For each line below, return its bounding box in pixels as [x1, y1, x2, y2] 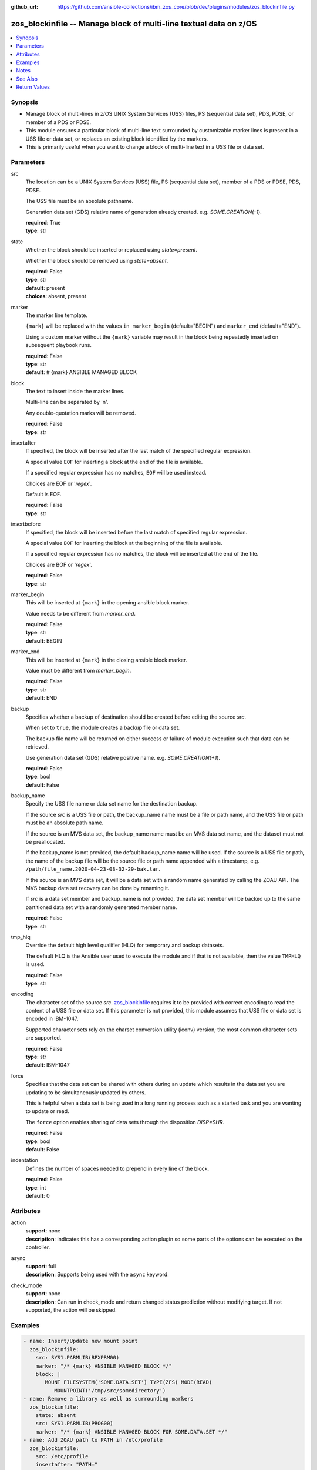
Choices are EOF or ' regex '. [25, 480, 92, 487]
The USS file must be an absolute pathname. [25, 198, 134, 205]
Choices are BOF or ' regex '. [25, 561, 92, 568]
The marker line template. [25, 312, 88, 319]
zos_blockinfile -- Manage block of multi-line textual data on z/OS [11, 18, 257, 29]
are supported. [25, 1034, 62, 1041]
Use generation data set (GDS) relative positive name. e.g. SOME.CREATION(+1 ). [25, 754, 220, 761]
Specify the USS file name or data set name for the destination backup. [25, 800, 198, 807]
